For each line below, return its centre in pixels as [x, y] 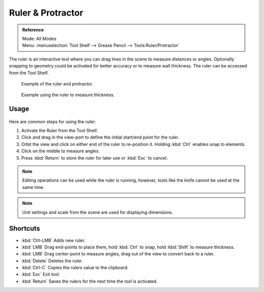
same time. [33, 187]
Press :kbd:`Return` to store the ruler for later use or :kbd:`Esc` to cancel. [95, 158]
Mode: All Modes [39, 39]
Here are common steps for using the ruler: [53, 122]
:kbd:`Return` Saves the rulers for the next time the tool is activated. [89, 281]
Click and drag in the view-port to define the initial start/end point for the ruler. [100, 137]
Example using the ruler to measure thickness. [68, 95]
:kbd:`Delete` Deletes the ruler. [52, 261]
